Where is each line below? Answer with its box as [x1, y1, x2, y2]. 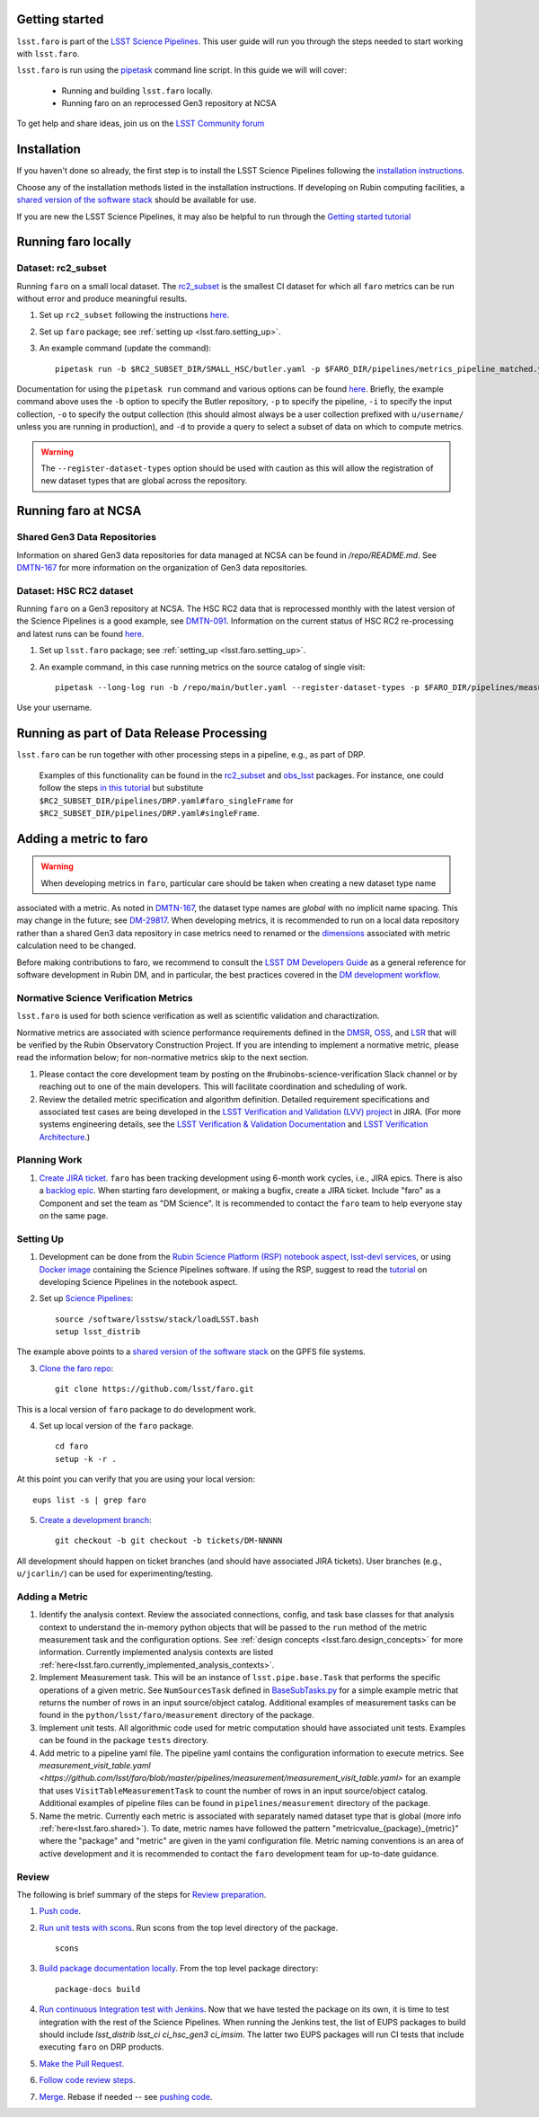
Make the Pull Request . [39, 2058, 125, 2068]
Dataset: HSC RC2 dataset [16, 584, 134, 597]
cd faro [55, 1441, 89, 1451]
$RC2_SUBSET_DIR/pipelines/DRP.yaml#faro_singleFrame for [39, 795, 294, 806]
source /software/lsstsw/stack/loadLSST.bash [55, 1314, 260, 1324]
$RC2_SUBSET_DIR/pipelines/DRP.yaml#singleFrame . [39, 807, 260, 818]
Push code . [39, 1906, 81, 1917]
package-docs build [55, 1984, 141, 1994]
